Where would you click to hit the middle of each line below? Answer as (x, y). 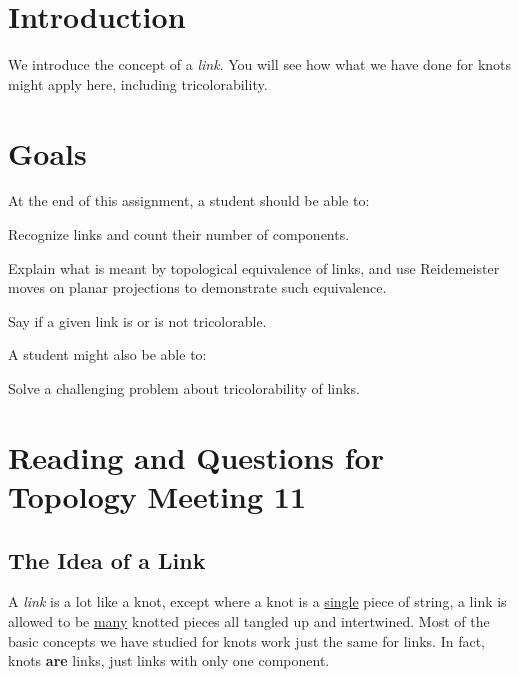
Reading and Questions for (196, 456)
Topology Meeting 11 (157, 495)
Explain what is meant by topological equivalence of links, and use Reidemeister (254, 267)
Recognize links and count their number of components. (179, 234)
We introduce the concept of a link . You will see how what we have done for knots (260, 64)
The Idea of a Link (107, 559)
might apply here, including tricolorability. (138, 83)
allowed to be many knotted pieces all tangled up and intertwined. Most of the (249, 620)
